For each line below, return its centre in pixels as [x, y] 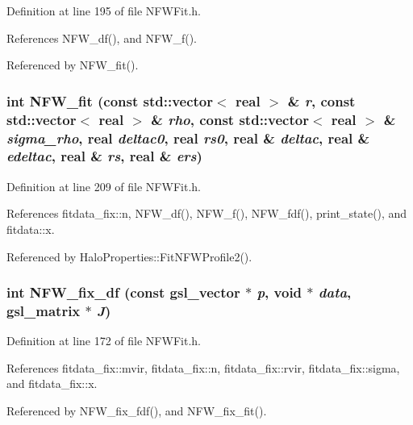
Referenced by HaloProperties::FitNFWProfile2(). [129, 256]
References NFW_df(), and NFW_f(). [102, 37]
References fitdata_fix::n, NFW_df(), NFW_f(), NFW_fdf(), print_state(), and [207, 213]
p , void [280, 292]
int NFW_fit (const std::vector [110, 100]
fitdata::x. [31, 229]
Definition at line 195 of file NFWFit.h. [104, 10]
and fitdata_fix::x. [52, 383]
